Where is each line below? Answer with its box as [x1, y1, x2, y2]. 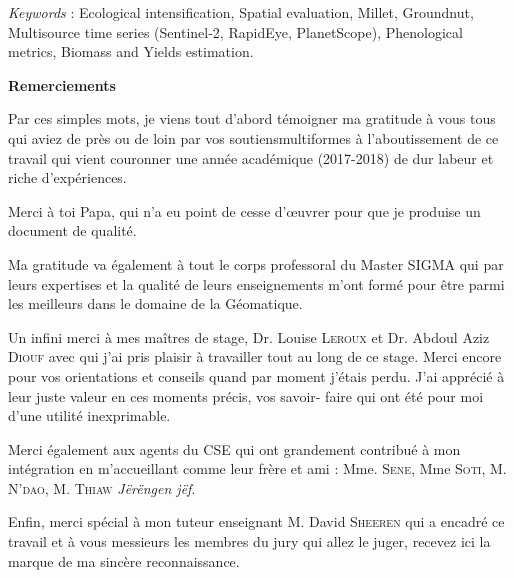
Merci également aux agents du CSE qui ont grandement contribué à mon [8, 438, 461, 459]
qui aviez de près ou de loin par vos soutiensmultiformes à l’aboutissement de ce [8, 127, 499, 148]
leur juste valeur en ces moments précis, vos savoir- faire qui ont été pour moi [8, 385, 484, 406]
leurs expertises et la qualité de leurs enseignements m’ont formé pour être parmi [8, 273, 505, 294]
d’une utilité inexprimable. [8, 405, 171, 426]
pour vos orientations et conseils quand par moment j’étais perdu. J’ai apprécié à [8, 365, 505, 386]
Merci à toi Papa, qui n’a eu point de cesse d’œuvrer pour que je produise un [8, 200, 481, 221]
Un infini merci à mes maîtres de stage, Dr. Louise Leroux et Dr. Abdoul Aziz [8, 326, 490, 347]
